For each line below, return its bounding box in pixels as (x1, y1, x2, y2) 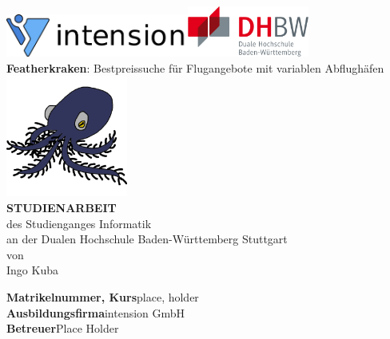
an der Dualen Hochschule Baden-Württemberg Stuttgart (6, 231, 288, 247)
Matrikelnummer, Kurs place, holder (6, 288, 199, 305)
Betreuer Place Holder (6, 320, 119, 337)
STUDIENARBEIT (6, 199, 117, 215)
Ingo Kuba (6, 262, 58, 278)
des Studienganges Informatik (6, 215, 152, 231)
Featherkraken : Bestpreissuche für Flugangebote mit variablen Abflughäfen (6, 59, 384, 76)
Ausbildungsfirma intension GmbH (6, 304, 185, 321)
